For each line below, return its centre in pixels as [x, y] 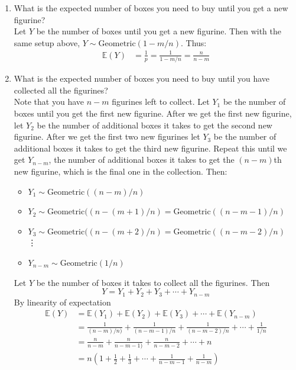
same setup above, [47, 42]
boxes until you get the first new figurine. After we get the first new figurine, [153, 113]
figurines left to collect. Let [161, 102]
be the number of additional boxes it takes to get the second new [154, 125]
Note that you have [49, 102]
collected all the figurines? [61, 90]
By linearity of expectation [62, 302]
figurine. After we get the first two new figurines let [107, 136]
